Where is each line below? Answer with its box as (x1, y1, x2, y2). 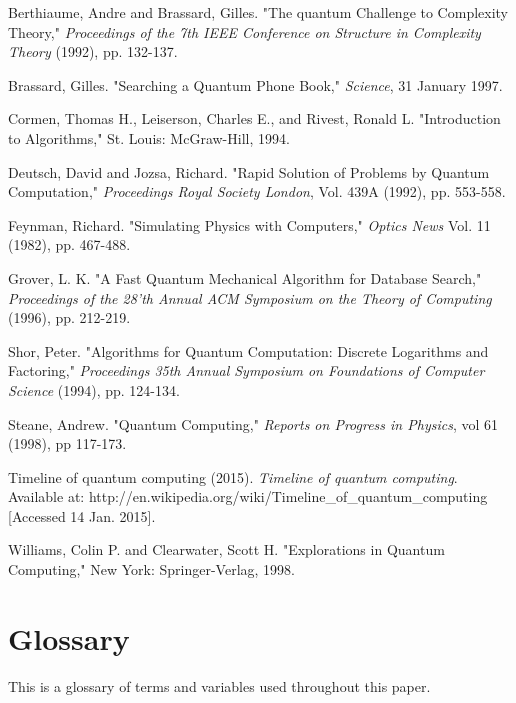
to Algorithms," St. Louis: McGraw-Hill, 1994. (8, 127, 290, 148)
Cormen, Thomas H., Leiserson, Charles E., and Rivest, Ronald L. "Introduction (8, 108, 501, 129)
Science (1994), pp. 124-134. (8, 379, 180, 400)
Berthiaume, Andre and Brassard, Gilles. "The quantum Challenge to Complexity (8, 2, 509, 22)
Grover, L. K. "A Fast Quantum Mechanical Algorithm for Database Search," (8, 267, 482, 288)
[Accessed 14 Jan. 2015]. (8, 505, 156, 526)
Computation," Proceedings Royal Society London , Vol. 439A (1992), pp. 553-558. (8, 181, 506, 202)
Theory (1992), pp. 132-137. (8, 41, 178, 62)
